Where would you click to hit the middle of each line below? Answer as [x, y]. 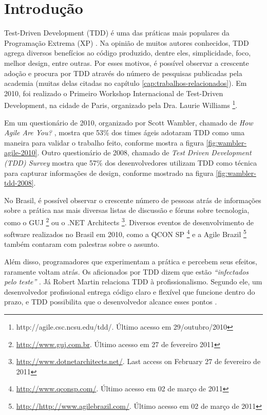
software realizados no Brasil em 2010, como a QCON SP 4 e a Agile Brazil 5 [125, 233]
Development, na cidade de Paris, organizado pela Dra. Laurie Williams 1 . [121, 104]
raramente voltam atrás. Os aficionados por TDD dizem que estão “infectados [127, 271]
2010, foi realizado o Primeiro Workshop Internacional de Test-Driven [114, 93]
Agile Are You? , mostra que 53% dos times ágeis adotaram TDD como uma [125, 132]
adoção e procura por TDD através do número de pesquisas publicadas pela [123, 73]
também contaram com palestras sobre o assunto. [82, 244]
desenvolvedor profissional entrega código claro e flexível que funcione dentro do [130, 291]
